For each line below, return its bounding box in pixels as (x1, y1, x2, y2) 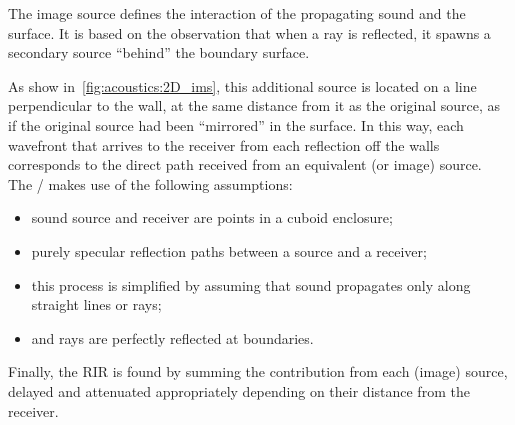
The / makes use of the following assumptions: (8, 173, 293, 194)
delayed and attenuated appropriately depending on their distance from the (8, 380, 470, 401)
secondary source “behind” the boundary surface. (8, 42, 310, 63)
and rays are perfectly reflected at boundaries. (31, 327, 314, 348)
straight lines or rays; (31, 294, 162, 315)
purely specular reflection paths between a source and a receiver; (31, 240, 427, 261)
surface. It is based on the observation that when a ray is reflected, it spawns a (8, 22, 491, 43)
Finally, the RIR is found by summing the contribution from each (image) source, (8, 361, 508, 382)
